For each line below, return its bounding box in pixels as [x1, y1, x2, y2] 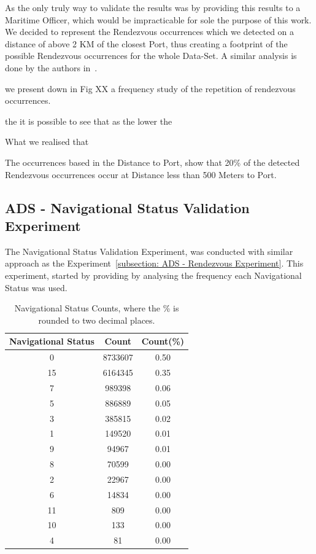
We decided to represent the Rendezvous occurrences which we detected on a [5, 25, 295, 38]
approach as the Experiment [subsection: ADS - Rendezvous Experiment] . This [5, 257, 304, 270]
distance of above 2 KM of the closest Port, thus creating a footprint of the [5, 37, 288, 50]
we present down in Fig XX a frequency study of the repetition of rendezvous [5, 82, 296, 95]
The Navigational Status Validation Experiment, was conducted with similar [5, 244, 293, 257]
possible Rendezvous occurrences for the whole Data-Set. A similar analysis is [5, 49, 297, 62]
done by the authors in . [5, 61, 98, 74]
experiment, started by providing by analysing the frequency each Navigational [5, 268, 302, 281]
